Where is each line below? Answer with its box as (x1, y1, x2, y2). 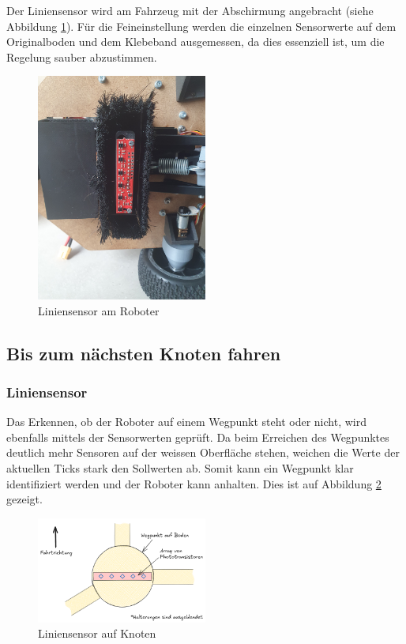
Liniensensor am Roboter (38, 302, 160, 318)
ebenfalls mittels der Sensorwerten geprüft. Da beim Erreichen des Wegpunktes (6, 428, 389, 445)
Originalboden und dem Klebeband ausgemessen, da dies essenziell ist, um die (6, 33, 385, 50)
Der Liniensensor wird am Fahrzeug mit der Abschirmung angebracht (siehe (6, 2, 374, 18)
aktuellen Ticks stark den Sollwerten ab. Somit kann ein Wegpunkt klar (6, 460, 354, 476)
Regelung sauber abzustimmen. (6, 48, 157, 65)
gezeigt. (6, 491, 43, 507)
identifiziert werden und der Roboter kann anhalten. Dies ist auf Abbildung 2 (6, 475, 382, 491)
